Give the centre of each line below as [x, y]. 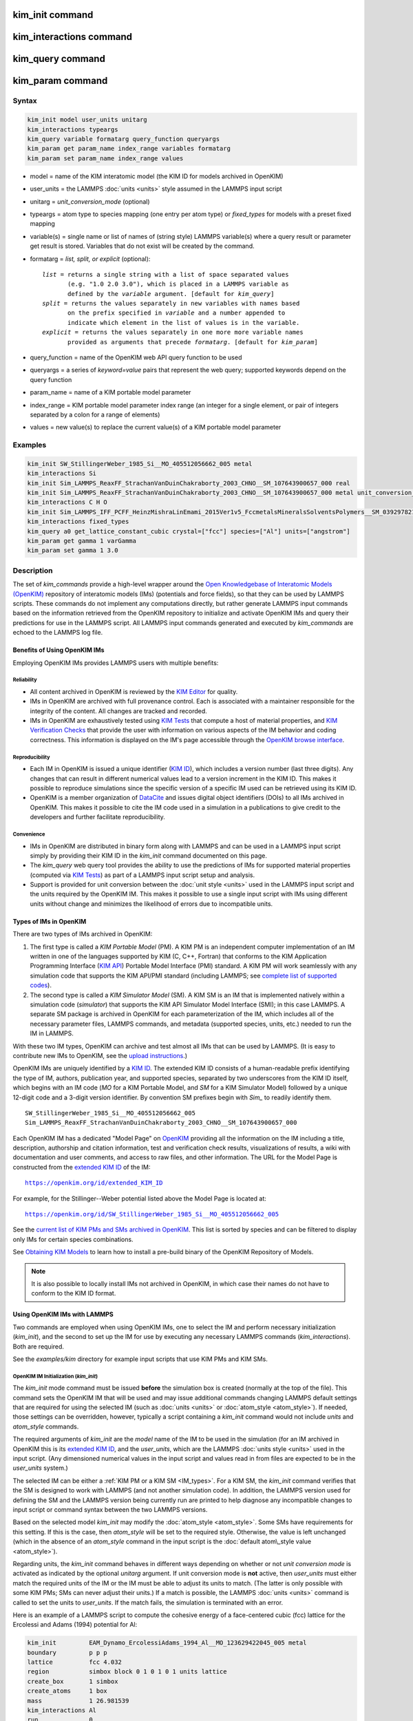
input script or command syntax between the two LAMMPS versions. [110, 1510]
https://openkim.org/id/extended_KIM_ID [94, 1183]
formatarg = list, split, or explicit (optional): [90, 259]
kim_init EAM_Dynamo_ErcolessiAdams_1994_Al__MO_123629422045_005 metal [167, 1643]
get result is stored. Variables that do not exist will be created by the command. [142, 246]
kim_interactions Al [62, 1710]
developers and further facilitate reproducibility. [97, 817]
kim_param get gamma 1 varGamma [82, 541]
